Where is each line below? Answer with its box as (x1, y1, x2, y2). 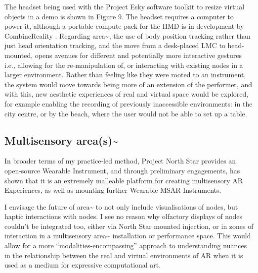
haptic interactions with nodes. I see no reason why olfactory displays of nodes (4, 211, 242, 221)
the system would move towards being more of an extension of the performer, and (4, 79, 252, 89)
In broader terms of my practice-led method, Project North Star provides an (4, 156, 236, 166)
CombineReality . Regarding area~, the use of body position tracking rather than (4, 30, 251, 41)
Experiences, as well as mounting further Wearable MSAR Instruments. (4, 185, 221, 195)
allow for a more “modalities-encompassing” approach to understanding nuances (4, 240, 247, 251)
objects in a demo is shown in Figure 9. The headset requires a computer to (4, 11, 234, 21)
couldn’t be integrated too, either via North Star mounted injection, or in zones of (4, 220, 254, 231)
